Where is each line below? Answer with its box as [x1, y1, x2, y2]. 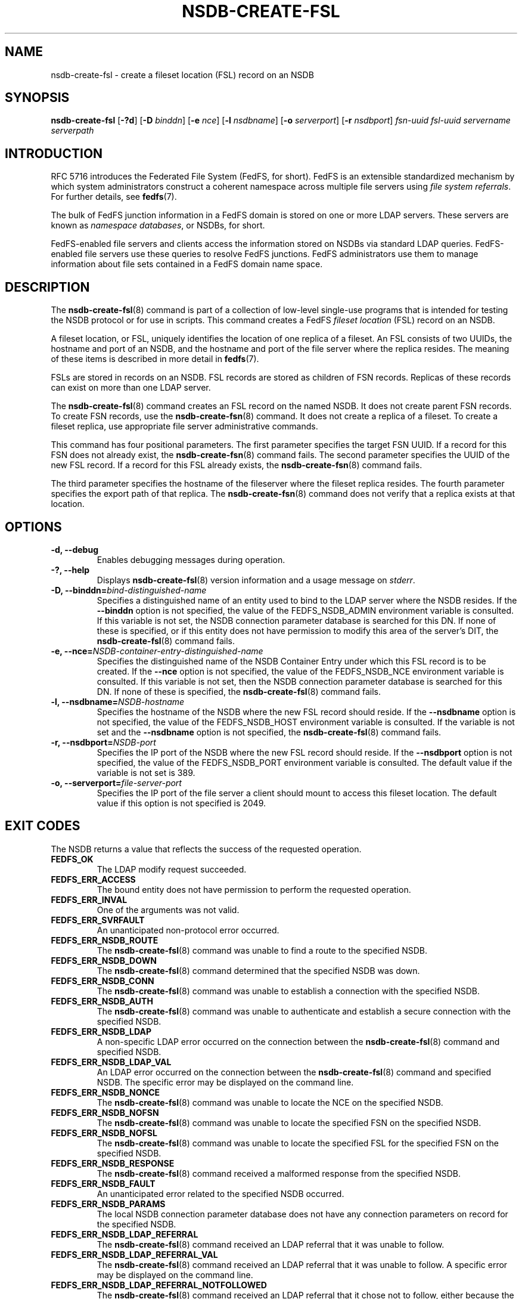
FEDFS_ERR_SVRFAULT [51, 914, 145, 925]
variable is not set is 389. [97, 767, 195, 778]
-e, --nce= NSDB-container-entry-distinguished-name [51, 645, 263, 656]
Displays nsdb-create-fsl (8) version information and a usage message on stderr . [97, 574, 415, 585]
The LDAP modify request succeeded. [97, 864, 247, 874]
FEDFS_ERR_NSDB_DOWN [51, 955, 157, 966]
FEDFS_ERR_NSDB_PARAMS [51, 1198, 166, 1209]
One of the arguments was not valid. [97, 904, 240, 915]
